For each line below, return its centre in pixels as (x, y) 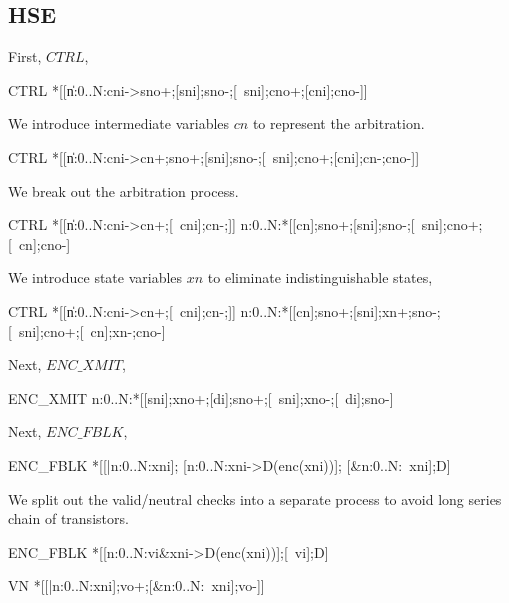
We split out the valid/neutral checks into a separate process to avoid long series (255, 498)
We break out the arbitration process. (123, 190)
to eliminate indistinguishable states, (320, 277)
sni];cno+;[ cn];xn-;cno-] (92, 330)
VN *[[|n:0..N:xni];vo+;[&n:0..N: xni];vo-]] (136, 585)
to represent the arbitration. (338, 123)
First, (25, 56)
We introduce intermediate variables (119, 123)
